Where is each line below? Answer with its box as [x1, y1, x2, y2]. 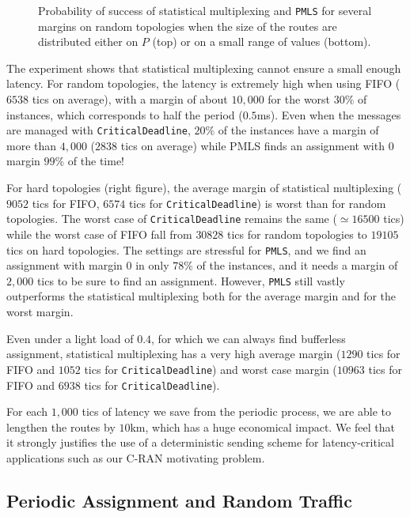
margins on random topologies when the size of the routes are [38, 17, 337, 34]
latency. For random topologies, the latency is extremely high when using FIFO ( [6, 75, 401, 92]
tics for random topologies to [227, 225, 367, 242]
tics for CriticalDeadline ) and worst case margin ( [84, 360, 337, 377]
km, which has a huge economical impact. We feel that [130, 418, 395, 435]
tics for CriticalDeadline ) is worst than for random [128, 194, 386, 211]
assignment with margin [6, 257, 123, 274]
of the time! [67, 153, 124, 169]
